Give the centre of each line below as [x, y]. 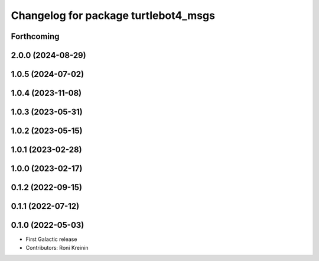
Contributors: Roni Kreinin [57, 247]
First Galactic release [51, 239]
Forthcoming [35, 36]
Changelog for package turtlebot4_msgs [113, 15]
